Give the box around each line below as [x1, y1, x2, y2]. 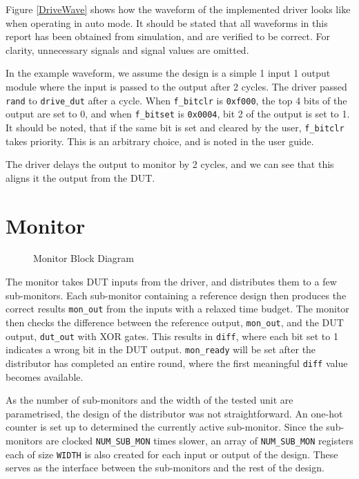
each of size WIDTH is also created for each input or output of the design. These [6, 447, 338, 461]
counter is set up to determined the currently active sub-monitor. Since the [6, 420, 323, 434]
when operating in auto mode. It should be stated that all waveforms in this [6, 15, 328, 30]
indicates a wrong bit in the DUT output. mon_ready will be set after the [6, 342, 316, 357]
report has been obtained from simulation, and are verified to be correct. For [6, 29, 331, 44]
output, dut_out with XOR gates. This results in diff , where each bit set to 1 [6, 328, 338, 343]
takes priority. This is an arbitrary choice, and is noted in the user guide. [6, 133, 314, 148]
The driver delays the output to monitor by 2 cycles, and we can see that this [6, 157, 334, 171]
